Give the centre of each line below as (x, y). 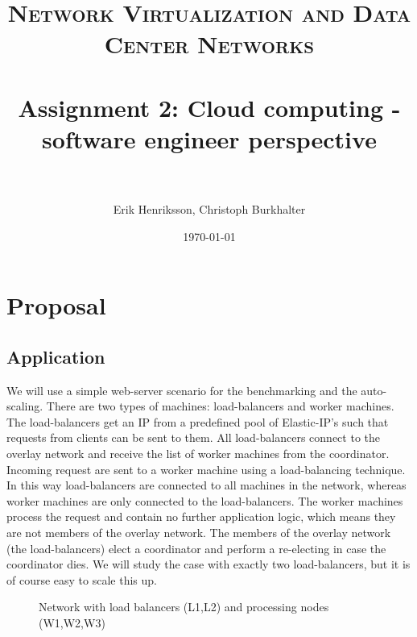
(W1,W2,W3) (72, 622)
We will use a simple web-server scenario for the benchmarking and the (182, 390)
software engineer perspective (209, 138)
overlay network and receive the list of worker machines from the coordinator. (198, 454)
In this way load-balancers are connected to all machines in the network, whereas (206, 485)
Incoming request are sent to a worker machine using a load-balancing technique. (206, 469)
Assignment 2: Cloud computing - (209, 107)
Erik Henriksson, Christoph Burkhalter (209, 209)
